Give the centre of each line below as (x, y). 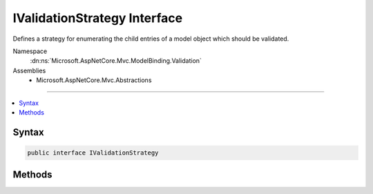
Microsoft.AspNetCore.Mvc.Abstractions (94, 80)
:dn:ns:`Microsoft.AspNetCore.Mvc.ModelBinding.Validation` (116, 61)
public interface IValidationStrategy (93, 153)
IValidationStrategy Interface (98, 18)
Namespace (30, 51)
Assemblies (29, 70)
